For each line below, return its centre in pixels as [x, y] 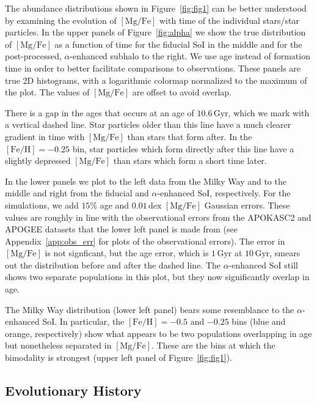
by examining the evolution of [61, 20]
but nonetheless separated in [58, 345]
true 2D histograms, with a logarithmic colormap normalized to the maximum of [156, 80]
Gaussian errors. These [247, 205]
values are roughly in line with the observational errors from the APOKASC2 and [158, 217]
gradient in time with [45, 136]
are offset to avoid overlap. [182, 92]
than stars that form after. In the [190, 136]
